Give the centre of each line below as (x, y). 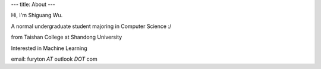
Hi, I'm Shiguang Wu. (37, 15)
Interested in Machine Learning (49, 48)
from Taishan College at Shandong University (67, 37)
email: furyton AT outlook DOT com (54, 59)
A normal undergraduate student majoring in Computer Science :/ (91, 26)
